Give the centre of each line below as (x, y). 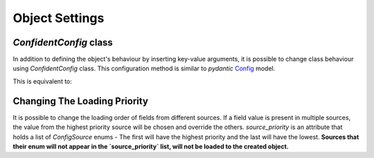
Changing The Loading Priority (81, 101)
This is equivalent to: (43, 81)
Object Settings (59, 18)
